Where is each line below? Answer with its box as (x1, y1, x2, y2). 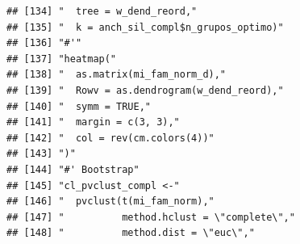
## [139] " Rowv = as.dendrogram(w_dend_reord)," (6, 84, 284, 96)
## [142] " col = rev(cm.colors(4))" (6, 132, 215, 144)
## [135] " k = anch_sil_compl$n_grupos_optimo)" (6, 21, 284, 33)
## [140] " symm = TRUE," (6, 100, 151, 112)
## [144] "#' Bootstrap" (6, 163, 140, 175)
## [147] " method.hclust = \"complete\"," (6, 211, 295, 223)
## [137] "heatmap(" (6, 53, 117, 65)
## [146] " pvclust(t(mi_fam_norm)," (6, 196, 215, 208)
